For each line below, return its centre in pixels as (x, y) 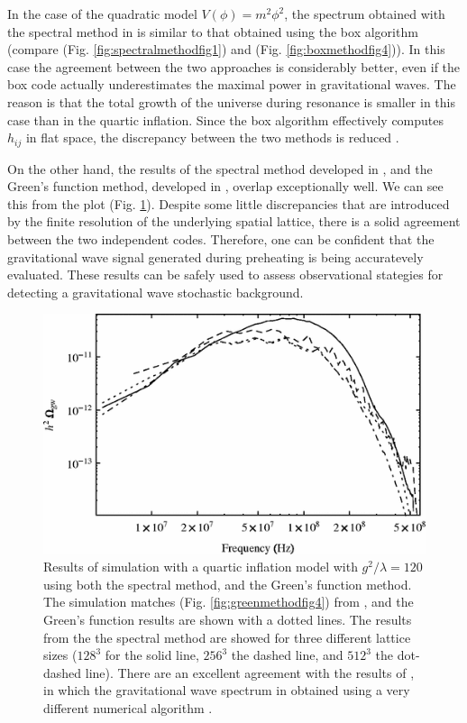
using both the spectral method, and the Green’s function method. (228, 584)
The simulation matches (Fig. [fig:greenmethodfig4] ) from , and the (229, 602)
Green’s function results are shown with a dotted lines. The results (228, 619)
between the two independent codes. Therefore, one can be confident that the (221, 238)
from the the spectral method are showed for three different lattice (227, 637)
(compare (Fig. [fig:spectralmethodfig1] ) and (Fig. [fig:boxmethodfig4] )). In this (226, 49)
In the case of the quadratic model (102, 14)
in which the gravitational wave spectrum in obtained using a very (227, 690)
